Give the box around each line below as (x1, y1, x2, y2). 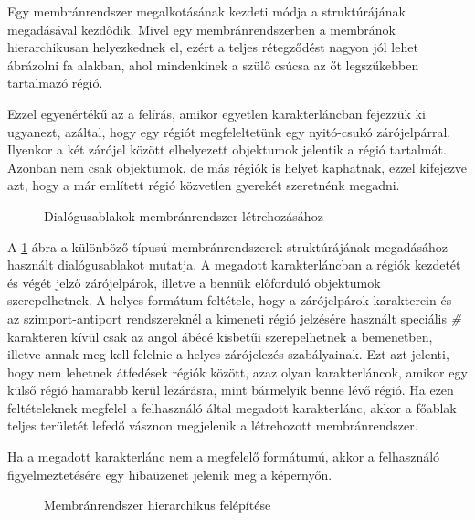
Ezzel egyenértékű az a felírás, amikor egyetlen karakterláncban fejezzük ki (7, 103, 426, 122)
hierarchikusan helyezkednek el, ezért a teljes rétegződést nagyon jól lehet (7, 37, 418, 57)
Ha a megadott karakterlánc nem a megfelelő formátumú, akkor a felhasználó (7, 447, 440, 466)
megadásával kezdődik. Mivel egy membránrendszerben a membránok (7, 19, 396, 38)
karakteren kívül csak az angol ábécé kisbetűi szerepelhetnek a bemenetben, (7, 326, 433, 345)
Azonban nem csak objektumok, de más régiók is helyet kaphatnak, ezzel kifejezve (7, 157, 468, 176)
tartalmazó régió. (7, 73, 103, 92)
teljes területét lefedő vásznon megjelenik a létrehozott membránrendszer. (7, 416, 418, 435)
